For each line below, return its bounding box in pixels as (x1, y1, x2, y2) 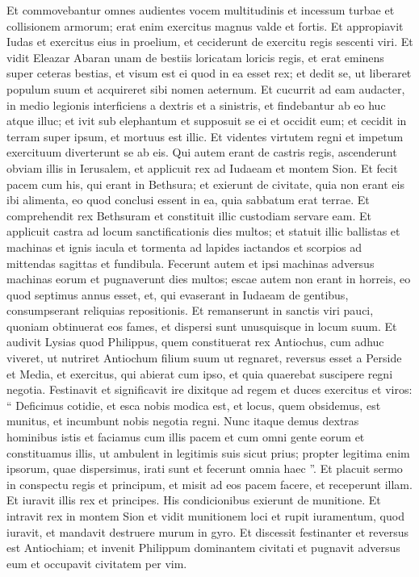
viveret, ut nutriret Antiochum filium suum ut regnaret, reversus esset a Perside (6, 349, 402, 366)
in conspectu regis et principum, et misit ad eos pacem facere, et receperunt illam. (6, 475, 413, 492)
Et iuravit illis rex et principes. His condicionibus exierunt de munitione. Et (6, 491, 381, 508)
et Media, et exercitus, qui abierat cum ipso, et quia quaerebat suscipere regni (6, 365, 393, 382)
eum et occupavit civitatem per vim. (6, 554, 187, 571)
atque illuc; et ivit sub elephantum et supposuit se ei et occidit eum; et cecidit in (6, 112, 407, 129)
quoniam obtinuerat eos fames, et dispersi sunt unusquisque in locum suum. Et (6, 317, 397, 334)
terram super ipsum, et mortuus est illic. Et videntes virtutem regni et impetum (6, 128, 404, 144)
